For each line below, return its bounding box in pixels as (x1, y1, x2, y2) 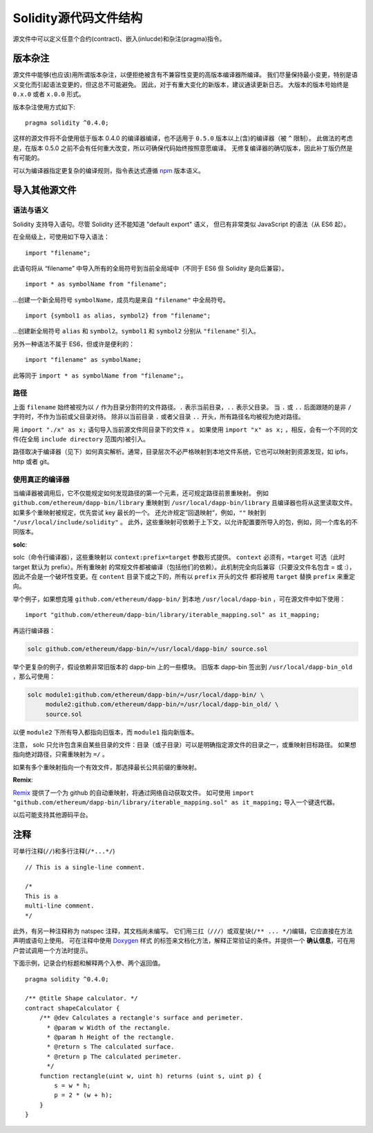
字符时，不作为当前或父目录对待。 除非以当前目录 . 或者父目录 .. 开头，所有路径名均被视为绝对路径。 (12, 412, 305, 421)
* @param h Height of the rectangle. (46, 1033, 175, 1041)
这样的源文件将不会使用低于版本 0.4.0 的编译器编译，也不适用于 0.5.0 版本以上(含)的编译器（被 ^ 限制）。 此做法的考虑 (12, 134, 353, 142)
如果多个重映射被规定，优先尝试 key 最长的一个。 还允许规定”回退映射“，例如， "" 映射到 (12, 508, 267, 517)
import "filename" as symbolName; (25, 356, 142, 364)
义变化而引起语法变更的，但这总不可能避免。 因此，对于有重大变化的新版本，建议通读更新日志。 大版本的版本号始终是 (12, 80, 349, 89)
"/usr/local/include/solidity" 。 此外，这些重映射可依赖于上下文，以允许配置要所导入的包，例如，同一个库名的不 (12, 518, 358, 526)
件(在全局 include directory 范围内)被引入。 (12, 434, 150, 443)
